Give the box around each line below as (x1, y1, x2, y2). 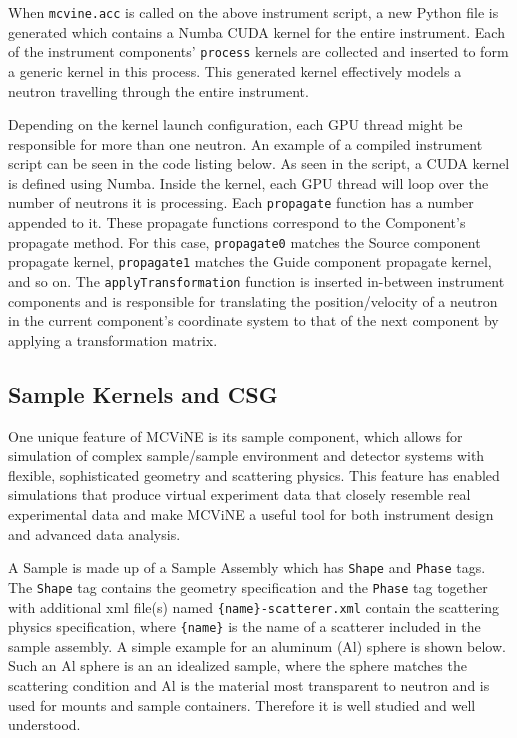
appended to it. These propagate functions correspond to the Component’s (8, 212, 466, 233)
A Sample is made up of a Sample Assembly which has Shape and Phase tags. (8, 557, 486, 578)
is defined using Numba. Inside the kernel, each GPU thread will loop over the (8, 172, 489, 193)
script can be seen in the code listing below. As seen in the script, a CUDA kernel (8, 153, 510, 174)
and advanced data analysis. (8, 523, 181, 544)
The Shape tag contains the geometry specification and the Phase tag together (8, 576, 488, 597)
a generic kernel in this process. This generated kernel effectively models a (8, 60, 462, 81)
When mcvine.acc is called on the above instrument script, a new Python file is (8, 2, 499, 22)
